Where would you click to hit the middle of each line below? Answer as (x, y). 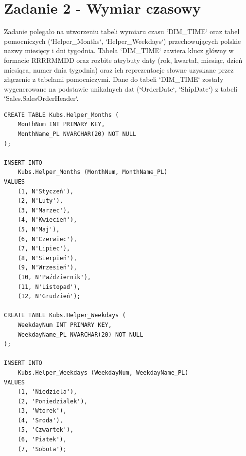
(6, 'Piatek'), (42, 440)
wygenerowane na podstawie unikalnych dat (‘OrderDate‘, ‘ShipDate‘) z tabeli (121, 88)
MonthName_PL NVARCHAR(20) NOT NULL (77, 134)
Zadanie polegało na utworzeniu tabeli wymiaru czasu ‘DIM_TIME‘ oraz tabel (122, 31)
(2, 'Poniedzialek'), (53, 401)
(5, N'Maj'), (39, 229)
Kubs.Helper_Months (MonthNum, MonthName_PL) (93, 172)
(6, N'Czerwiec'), (47, 239)
